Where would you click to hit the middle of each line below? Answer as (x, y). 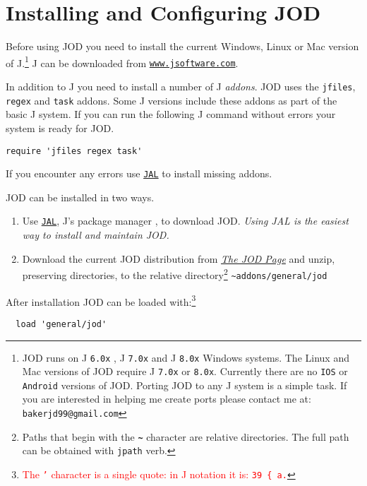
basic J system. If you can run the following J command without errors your (171, 114)
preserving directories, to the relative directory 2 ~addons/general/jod (175, 274)
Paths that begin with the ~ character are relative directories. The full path (186, 436)
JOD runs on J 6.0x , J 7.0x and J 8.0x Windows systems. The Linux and (186, 357)
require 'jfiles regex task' (74, 151)
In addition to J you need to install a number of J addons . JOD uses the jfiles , (181, 87)
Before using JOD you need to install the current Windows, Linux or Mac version (182, 46)
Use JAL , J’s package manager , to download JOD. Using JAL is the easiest (185, 221)
